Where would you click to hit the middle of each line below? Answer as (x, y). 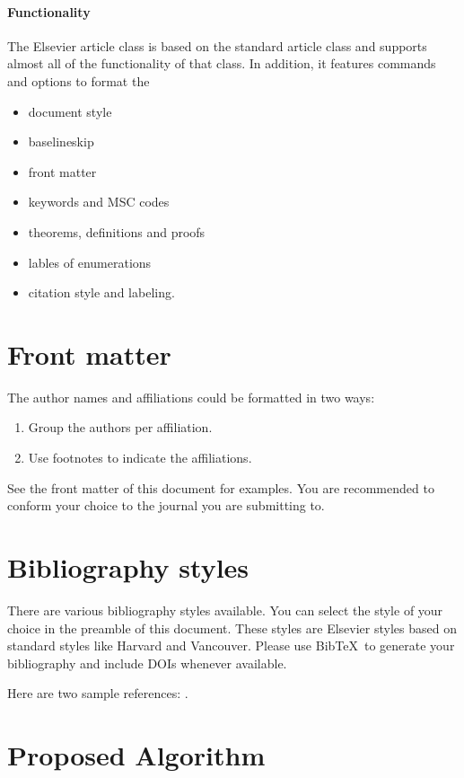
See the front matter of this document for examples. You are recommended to (221, 487)
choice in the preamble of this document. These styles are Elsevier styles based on (232, 628)
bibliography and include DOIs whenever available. (147, 663)
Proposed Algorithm (136, 755)
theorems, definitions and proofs (117, 231)
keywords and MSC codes (99, 202)
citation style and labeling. (101, 292)
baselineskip (61, 141)
